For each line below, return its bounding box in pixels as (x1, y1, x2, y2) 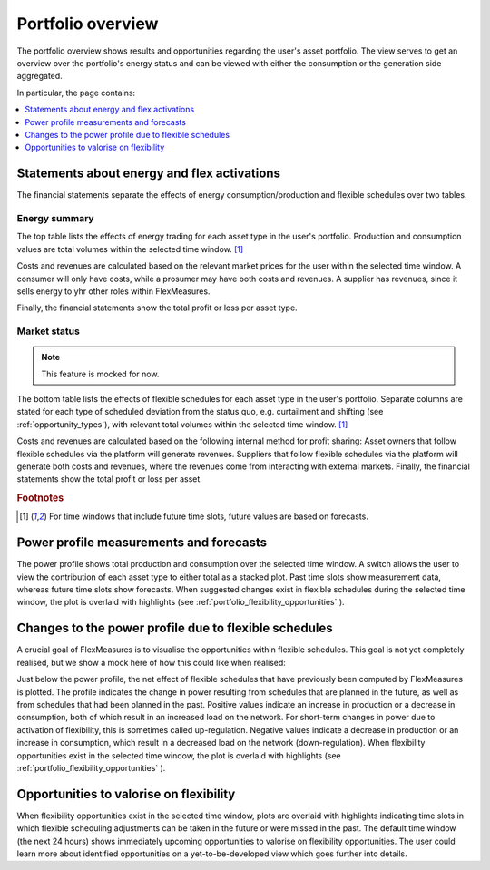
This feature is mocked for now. (41, 368, 160, 379)
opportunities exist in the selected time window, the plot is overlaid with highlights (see (16, 749, 342, 761)
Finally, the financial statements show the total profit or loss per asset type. (16, 302, 299, 313)
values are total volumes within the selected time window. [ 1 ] (16, 243, 244, 254)
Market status (16, 325, 81, 337)
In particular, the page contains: (16, 87, 136, 98)
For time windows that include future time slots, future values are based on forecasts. (48, 511, 369, 522)
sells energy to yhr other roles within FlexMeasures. (16, 286, 211, 297)
